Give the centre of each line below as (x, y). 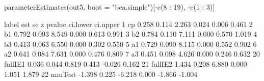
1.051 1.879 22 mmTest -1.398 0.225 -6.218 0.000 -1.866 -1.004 (101, 74)
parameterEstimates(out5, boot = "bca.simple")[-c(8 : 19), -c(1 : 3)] (110, 7)
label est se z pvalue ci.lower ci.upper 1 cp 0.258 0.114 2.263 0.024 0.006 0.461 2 (128, 24)
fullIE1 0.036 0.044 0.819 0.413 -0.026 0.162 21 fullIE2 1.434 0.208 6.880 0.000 (126, 63)
